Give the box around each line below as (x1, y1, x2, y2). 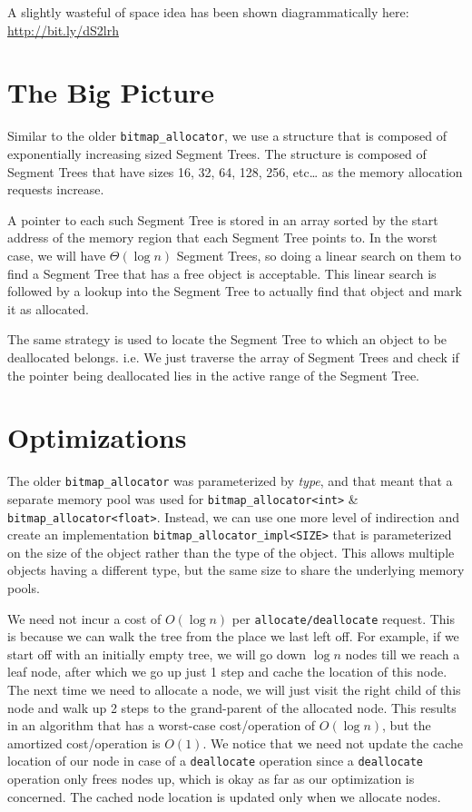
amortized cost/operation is (7, 733, 161, 752)
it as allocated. (7, 299, 89, 318)
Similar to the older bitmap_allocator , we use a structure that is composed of (7, 126, 447, 145)
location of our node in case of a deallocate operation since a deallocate (7, 751, 424, 770)
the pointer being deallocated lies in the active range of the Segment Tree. (7, 365, 420, 384)
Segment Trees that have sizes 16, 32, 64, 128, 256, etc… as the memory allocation (7, 162, 463, 181)
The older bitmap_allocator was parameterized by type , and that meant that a (7, 471, 453, 490)
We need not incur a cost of (7, 609, 162, 628)
